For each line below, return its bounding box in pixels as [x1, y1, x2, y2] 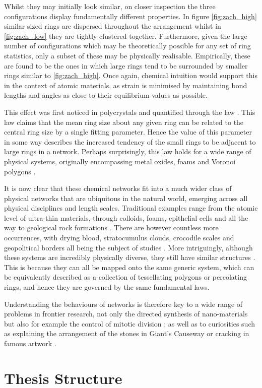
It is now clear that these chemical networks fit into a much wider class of [4, 183, 232, 193]
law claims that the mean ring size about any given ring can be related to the [4, 116, 244, 127]
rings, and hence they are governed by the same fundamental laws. [4, 282, 210, 292]
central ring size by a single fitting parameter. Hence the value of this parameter [4, 126, 252, 137]
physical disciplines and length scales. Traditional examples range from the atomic [4, 203, 258, 213]
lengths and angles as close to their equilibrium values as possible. [4, 90, 208, 100]
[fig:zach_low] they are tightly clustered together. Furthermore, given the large [4, 30, 247, 41]
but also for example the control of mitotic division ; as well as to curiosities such [4, 318, 255, 329]
